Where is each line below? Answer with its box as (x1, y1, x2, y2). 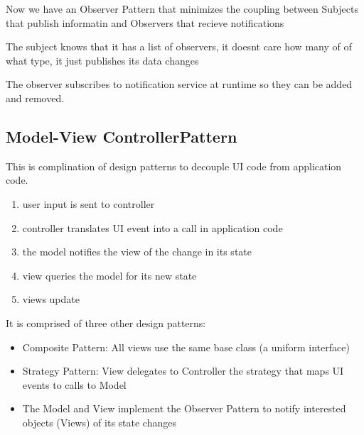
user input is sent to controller (22, 196, 155, 211)
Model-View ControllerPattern (6, 125, 237, 147)
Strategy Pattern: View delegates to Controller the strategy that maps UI (22, 363, 344, 378)
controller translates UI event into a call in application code (22, 220, 283, 235)
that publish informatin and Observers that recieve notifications (6, 15, 284, 30)
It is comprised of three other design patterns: (6, 315, 206, 330)
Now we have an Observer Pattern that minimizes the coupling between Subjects (6, 1, 358, 16)
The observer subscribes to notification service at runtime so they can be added (6, 77, 353, 92)
